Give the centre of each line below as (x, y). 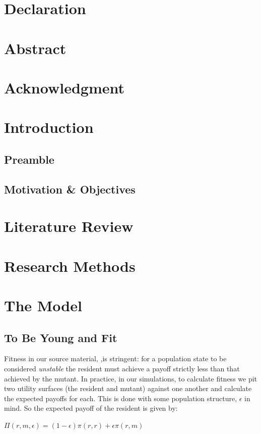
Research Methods (70, 266)
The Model (43, 305)
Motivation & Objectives (70, 189)
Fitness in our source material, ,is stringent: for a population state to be (115, 358)
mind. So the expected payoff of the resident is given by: (91, 408)
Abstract (35, 48)
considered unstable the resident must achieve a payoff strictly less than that (122, 368)
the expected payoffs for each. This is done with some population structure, (121, 398)
